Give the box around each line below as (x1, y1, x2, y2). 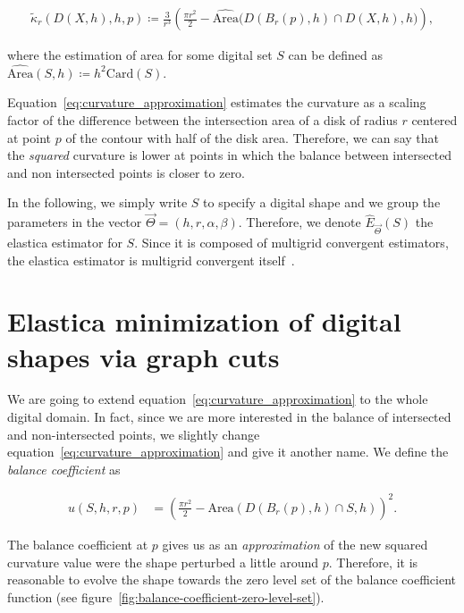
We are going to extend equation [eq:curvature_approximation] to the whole (7, 390, 428, 408)
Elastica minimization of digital (7, 303, 401, 340)
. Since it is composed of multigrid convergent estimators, (134, 232, 449, 251)
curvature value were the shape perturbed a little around (7, 552, 318, 571)
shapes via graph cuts (7, 338, 280, 374)
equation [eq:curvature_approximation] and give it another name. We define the (7, 442, 449, 461)
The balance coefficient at (7, 534, 148, 553)
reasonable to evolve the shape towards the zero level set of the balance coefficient (7, 570, 456, 589)
